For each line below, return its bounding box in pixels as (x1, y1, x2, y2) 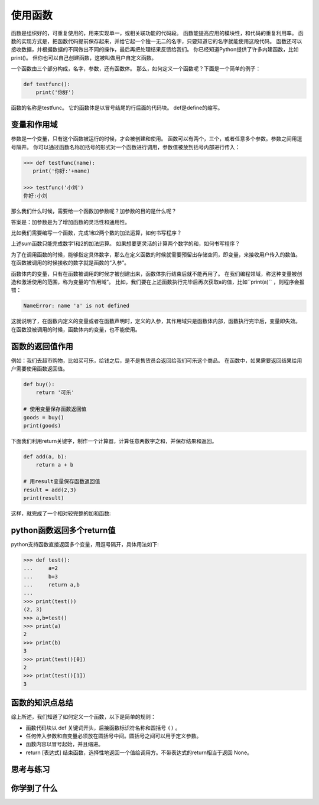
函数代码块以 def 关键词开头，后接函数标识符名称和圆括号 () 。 (25, 724, 181, 731)
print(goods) (23, 422, 61, 429)
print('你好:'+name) (32, 168, 90, 174)
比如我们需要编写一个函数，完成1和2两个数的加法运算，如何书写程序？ (11, 229, 183, 236)
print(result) (23, 494, 64, 501)
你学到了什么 (11, 783, 58, 793)
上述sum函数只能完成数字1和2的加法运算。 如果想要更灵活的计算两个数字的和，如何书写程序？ (11, 240, 240, 247)
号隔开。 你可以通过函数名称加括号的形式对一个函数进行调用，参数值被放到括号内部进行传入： (11, 144, 240, 151)
